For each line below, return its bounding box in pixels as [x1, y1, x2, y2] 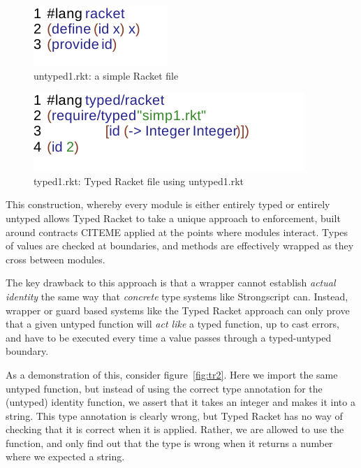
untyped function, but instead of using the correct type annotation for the [6, 381, 323, 395]
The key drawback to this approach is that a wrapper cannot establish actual [6, 275, 336, 290]
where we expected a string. [6, 449, 125, 464]
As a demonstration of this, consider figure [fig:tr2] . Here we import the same [6, 367, 338, 381]
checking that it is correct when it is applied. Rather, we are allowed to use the [6, 422, 344, 437]
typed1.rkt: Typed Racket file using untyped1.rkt [34, 173, 244, 188]
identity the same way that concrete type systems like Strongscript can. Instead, [6, 288, 348, 303]
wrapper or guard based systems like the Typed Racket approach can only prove [6, 302, 350, 317]
